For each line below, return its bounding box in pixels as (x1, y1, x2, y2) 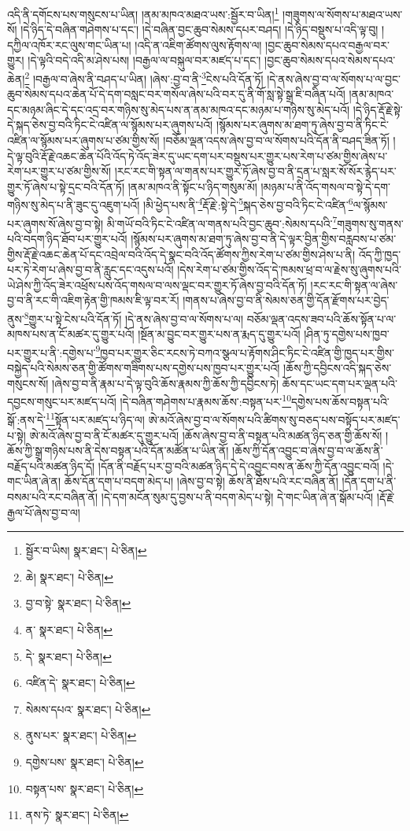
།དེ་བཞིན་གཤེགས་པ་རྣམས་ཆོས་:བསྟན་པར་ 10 (120, 391, 291, 409)
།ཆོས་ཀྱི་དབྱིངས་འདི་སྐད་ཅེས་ (283, 360, 392, 375)
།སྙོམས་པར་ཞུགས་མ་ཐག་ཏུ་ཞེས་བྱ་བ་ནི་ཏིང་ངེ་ (216, 116, 390, 133)
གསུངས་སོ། (7, 375, 49, 391)
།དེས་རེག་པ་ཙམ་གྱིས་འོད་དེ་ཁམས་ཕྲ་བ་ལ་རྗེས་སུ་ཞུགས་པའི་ (177, 261, 401, 278)
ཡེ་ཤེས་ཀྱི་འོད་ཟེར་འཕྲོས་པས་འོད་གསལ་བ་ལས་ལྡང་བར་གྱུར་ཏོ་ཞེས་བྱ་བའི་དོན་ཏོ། (7, 276, 307, 293)
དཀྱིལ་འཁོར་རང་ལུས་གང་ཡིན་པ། (7, 36, 131, 53)
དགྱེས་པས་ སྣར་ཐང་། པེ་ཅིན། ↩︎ (25, 754, 144, 770)
